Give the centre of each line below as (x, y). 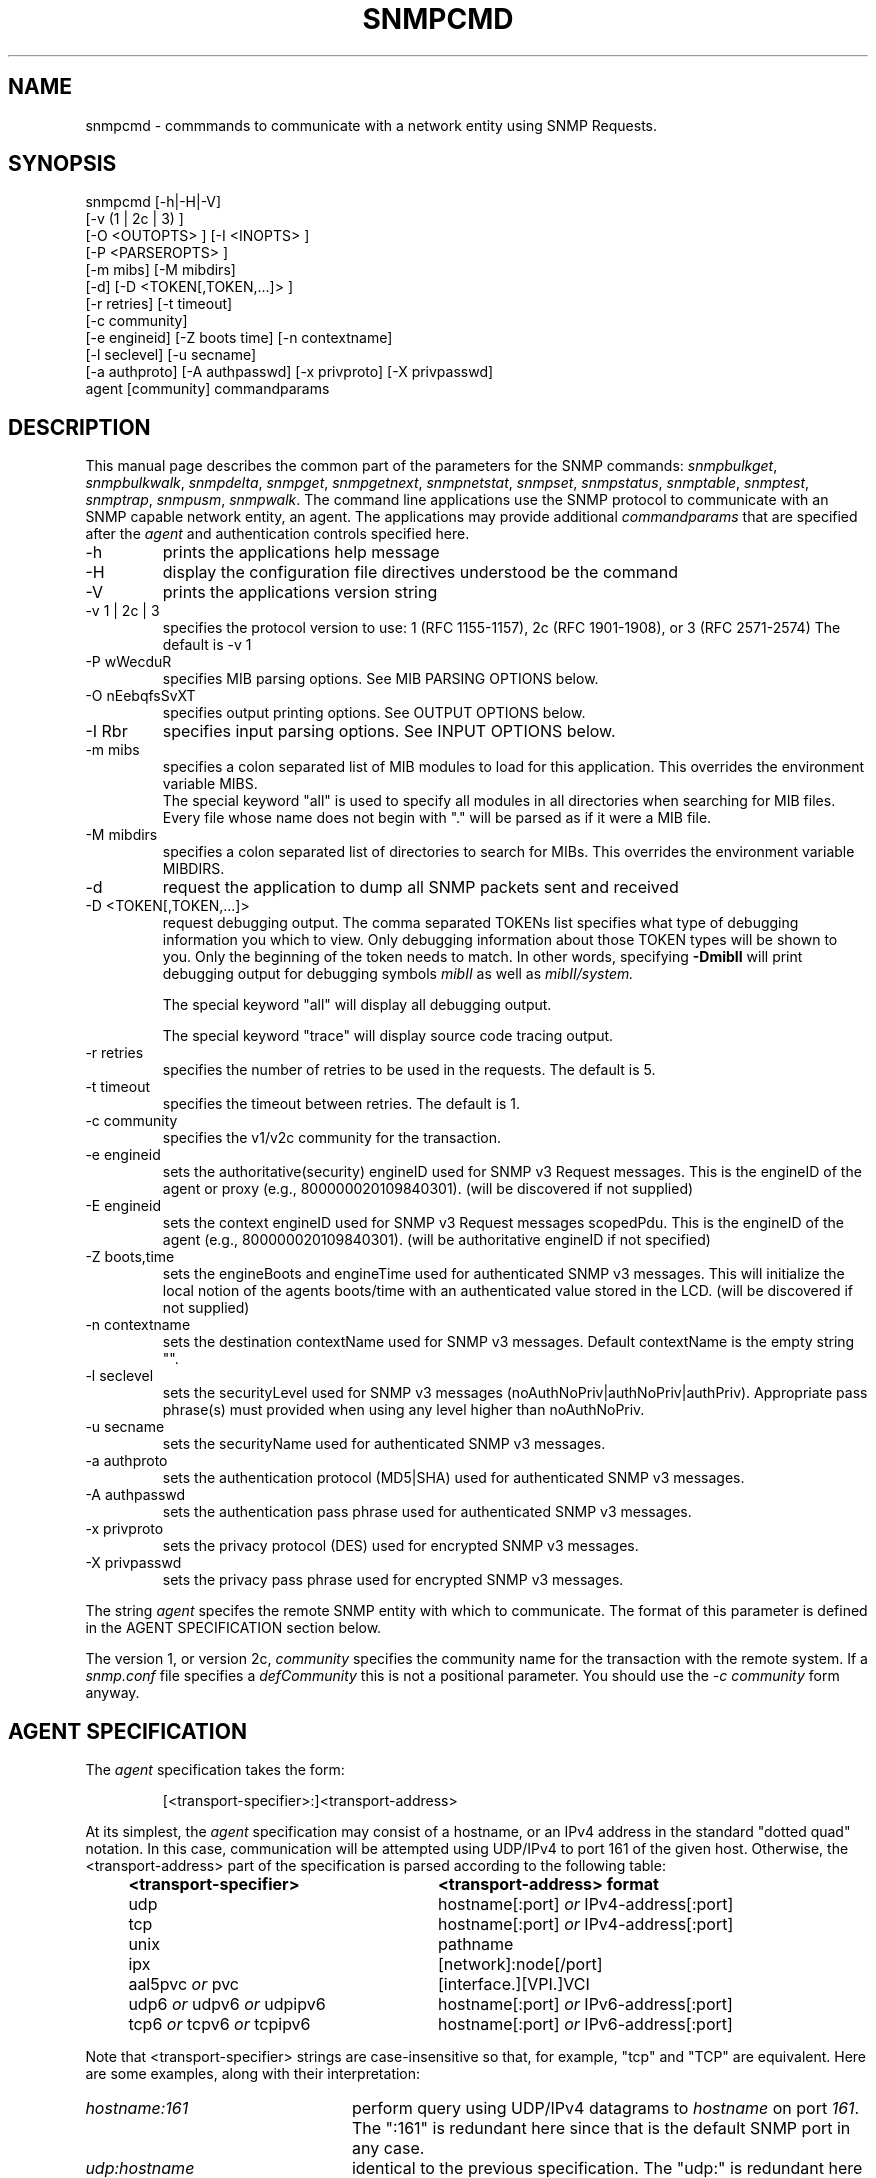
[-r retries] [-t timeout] (159, 304)
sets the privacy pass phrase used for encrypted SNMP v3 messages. (393, 1580)
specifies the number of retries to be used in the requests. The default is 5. (409, 1070)
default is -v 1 (207, 645)
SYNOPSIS (62, 164)
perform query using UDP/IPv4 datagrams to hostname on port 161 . (605, 2108)
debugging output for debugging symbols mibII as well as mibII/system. (398, 974)
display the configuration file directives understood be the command (420, 572)
